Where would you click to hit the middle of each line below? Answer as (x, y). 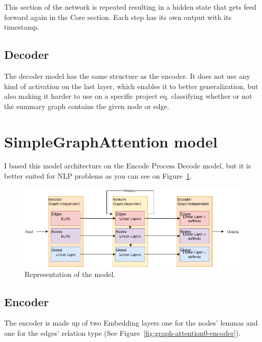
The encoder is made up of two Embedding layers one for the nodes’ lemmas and (131, 323)
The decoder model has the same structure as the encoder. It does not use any (127, 76)
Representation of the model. (70, 274)
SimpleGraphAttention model (111, 141)
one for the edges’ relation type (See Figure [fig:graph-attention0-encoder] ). (123, 333)
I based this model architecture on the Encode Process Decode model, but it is (128, 166)
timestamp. (22, 27)
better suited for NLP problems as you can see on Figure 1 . (98, 176)
